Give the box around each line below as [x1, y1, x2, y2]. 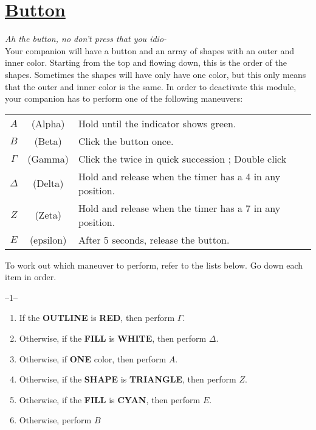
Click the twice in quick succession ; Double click [78, 151, 287, 166]
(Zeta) [35, 208, 61, 222]
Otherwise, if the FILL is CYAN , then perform [19, 393, 201, 406]
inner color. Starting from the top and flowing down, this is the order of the [5, 56, 287, 69]
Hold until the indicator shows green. [78, 116, 236, 130]
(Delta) [32, 176, 64, 191]
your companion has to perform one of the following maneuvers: [5, 92, 243, 105]
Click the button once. [78, 133, 174, 148]
